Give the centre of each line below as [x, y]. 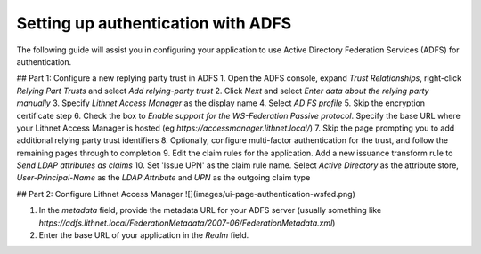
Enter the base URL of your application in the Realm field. [144, 235]
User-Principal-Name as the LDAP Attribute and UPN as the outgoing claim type [163, 178]
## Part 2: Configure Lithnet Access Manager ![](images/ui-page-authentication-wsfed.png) [186, 194]
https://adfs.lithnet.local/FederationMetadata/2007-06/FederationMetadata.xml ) [187, 223]
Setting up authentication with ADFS [154, 23]
